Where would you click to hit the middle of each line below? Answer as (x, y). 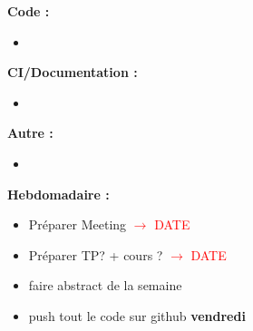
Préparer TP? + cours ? (96, 254)
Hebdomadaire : (58, 194)
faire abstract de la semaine (105, 285)
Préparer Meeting (78, 224)
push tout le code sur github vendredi (137, 315)
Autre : (30, 133)
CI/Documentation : (73, 72)
